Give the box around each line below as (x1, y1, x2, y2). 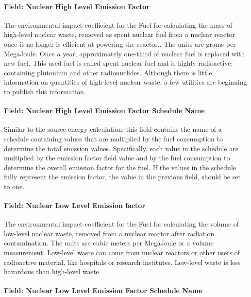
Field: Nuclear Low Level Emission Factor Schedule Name (4, 285, 202, 296)
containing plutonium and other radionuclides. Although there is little (4, 67, 212, 77)
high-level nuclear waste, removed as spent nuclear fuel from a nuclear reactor (4, 29, 235, 39)
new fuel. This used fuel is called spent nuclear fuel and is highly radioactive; (4, 58, 233, 68)
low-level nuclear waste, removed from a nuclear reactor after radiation (4, 228, 215, 238)
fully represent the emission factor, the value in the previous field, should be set (4, 172, 241, 182)
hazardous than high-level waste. (4, 266, 101, 277)
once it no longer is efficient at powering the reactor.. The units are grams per (4, 38, 236, 49)
